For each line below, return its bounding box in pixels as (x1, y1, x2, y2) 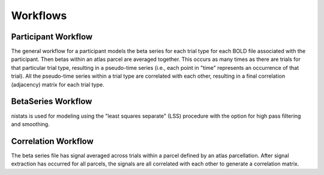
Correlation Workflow (11, 136, 94, 146)
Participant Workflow (11, 32, 93, 42)
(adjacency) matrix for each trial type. (11, 81, 104, 88)
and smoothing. (11, 120, 50, 128)
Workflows (11, 9, 67, 22)
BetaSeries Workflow (11, 96, 92, 107)
